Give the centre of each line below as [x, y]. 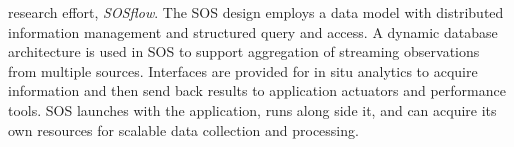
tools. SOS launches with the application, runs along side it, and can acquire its [252, 109]
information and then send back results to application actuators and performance [257, 90]
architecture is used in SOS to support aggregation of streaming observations [244, 51]
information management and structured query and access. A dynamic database [253, 31]
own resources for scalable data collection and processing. [183, 129]
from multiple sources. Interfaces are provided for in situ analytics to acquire [243, 70]
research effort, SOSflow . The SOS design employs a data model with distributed [256, 12]
